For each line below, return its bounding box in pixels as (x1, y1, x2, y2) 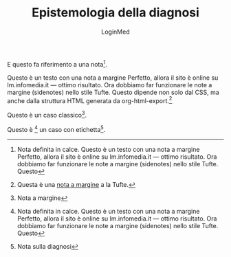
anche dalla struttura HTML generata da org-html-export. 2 (7, 95, 173, 104)
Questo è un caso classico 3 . (7, 110, 87, 119)
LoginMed (101, 27, 130, 36)
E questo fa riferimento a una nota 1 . (7, 58, 108, 68)
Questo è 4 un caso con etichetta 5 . (7, 124, 106, 133)
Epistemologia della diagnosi (32, 5, 199, 21)
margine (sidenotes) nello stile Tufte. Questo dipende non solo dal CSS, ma (7, 88, 220, 96)
